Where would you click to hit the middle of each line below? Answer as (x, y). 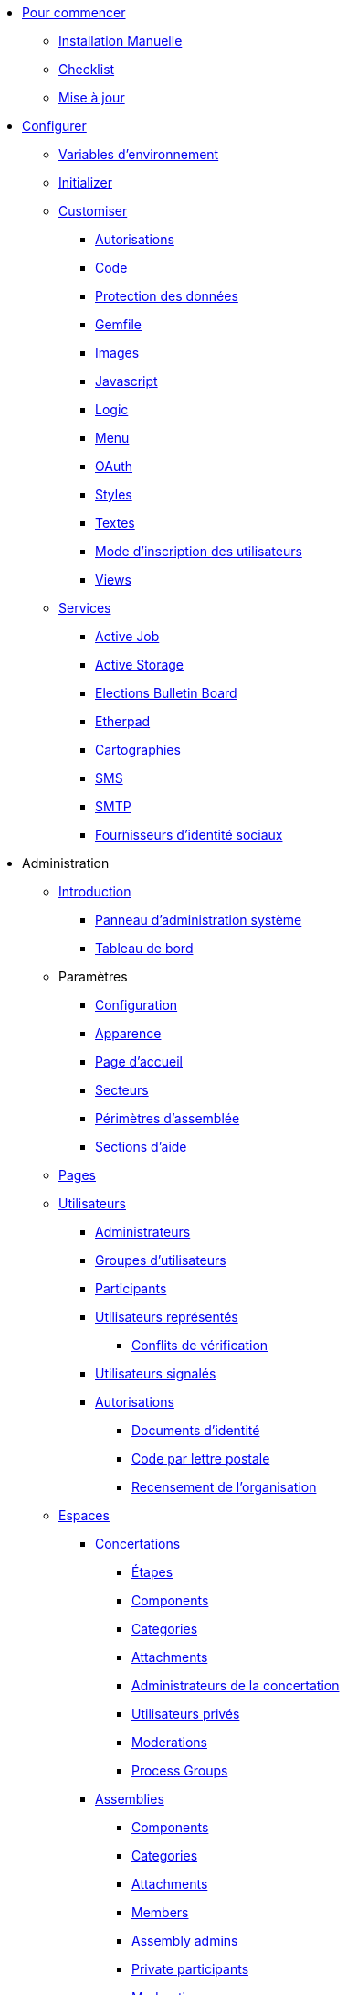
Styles (114, 494)
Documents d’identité (196, 1430)
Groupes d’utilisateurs (161, 1260)
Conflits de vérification (200, 1345)
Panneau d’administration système (199, 920)
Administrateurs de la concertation (236, 1685)
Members (160, 1912)
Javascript (126, 381)
